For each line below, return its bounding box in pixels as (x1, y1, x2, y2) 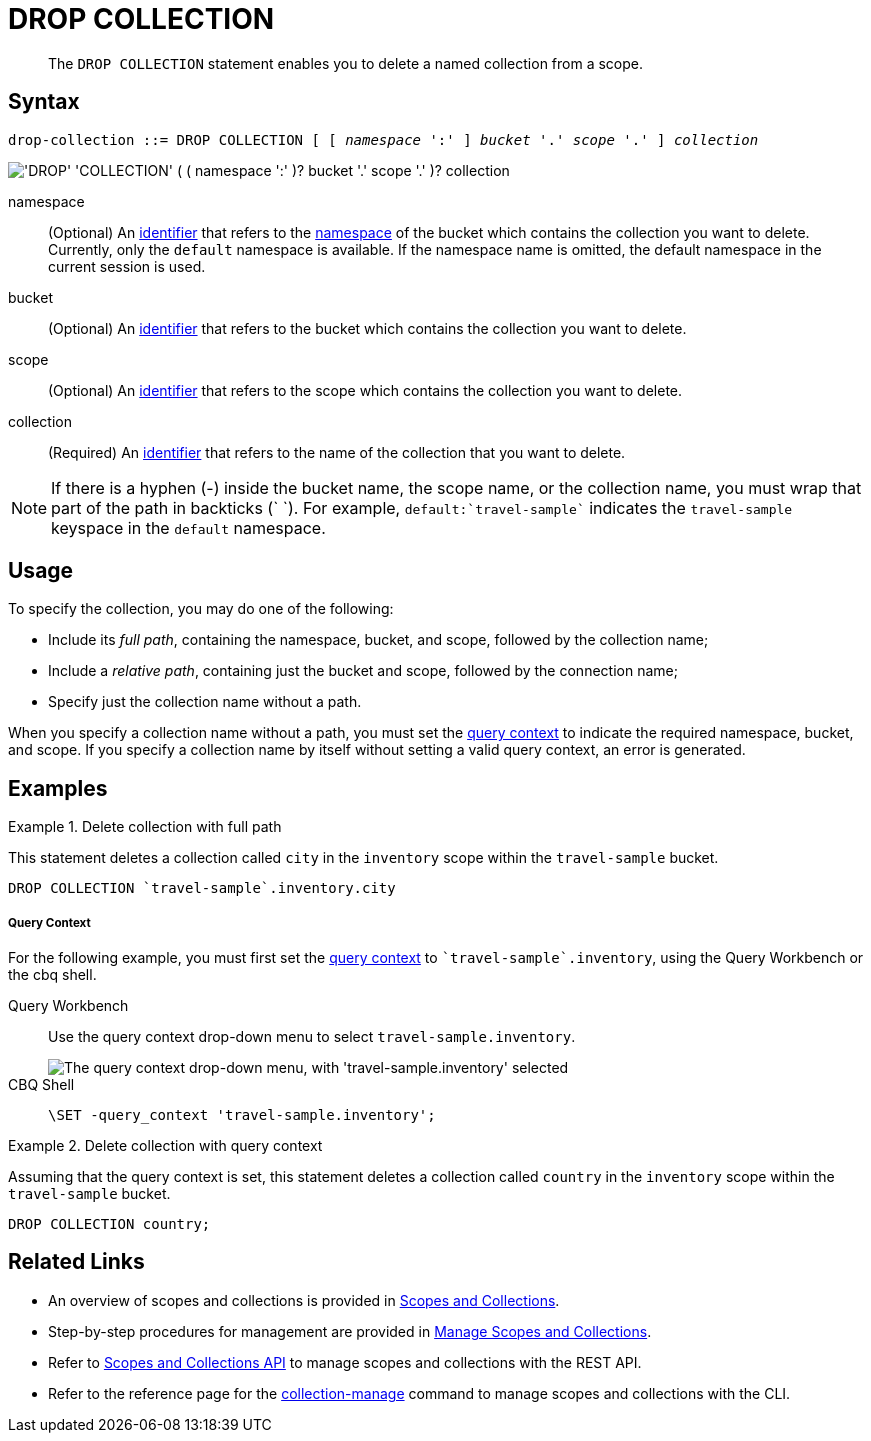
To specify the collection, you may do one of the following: (8, 600, 394, 618)
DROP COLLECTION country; (8, 1216, 211, 1233)
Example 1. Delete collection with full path (8, 818, 282, 836)
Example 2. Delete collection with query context (8, 1137, 323, 1155)
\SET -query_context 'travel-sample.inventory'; (48, 1107, 436, 1124)
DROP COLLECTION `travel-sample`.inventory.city (8, 880, 396, 897)
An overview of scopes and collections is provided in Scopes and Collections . (48, 1291, 560, 1309)
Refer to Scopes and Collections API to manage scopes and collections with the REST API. (48, 1353, 642, 1371)
